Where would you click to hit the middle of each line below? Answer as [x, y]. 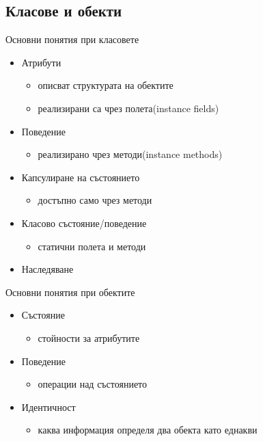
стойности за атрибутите [89, 337]
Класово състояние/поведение [84, 223]
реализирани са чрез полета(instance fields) [128, 108]
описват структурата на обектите [106, 85]
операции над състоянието [93, 384]
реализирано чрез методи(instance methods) [130, 154]
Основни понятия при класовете [72, 39]
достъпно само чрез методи [95, 200]
